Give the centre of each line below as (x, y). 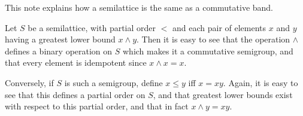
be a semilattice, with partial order (92, 27)
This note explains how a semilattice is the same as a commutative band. (139, 7)
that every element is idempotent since (76, 62)
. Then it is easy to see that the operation (213, 39)
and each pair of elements (219, 27)
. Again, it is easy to (260, 82)
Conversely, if (29, 82)
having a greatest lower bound (60, 39)
